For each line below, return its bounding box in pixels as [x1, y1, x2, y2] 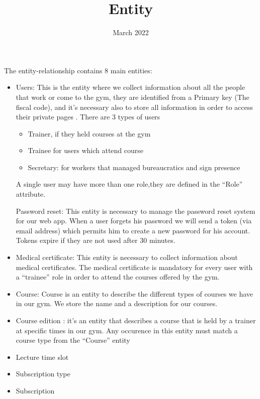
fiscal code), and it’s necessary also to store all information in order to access [16, 101, 253, 112]
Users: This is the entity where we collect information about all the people [16, 82, 245, 92]
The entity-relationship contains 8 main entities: [4, 65, 152, 75]
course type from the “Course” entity [16, 335, 130, 345]
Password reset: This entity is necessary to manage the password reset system [16, 205, 255, 216]
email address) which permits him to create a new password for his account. [16, 225, 250, 235]
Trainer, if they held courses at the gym [28, 128, 151, 139]
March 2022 [113, 27, 149, 38]
